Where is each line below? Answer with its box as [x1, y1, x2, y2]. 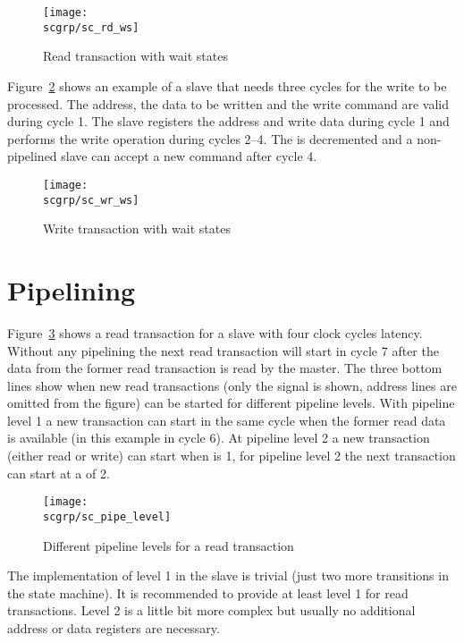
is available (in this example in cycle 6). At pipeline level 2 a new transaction [7, 428, 430, 447]
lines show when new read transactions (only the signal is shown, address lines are [7, 376, 457, 394]
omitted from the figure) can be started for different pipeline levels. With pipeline [7, 393, 455, 412]
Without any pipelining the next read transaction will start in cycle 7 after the [7, 341, 439, 360]
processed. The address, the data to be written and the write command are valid [7, 94, 449, 113]
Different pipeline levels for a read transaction [43, 536, 294, 554]
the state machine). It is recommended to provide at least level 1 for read [7, 583, 409, 602]
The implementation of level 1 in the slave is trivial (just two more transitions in [7, 566, 449, 585]
